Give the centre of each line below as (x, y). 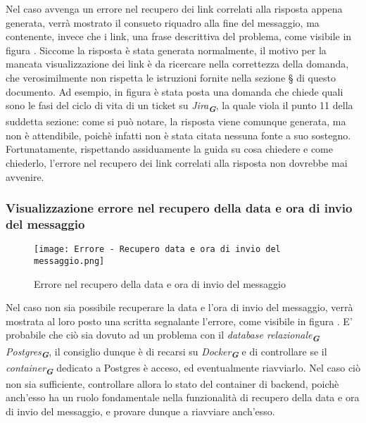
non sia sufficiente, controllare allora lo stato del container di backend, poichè (172, 383)
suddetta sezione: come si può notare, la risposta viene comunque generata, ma (176, 121)
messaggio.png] (69, 261)
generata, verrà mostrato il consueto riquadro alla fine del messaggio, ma (163, 22)
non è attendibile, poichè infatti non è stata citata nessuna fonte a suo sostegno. (178, 135)
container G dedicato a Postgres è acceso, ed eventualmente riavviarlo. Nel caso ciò (183, 368)
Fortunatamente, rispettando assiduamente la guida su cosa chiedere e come (169, 149)
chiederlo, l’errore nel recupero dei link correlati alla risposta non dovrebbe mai (177, 163)
